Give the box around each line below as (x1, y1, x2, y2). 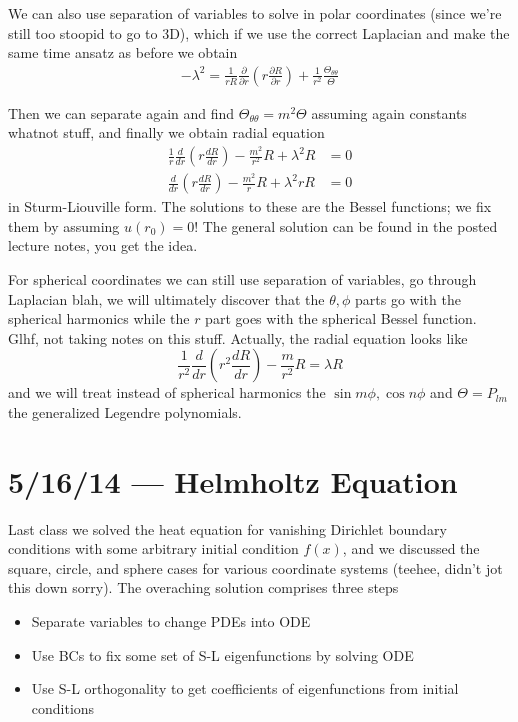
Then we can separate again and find (8, 102, 235, 123)
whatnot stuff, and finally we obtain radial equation (8, 122, 325, 143)
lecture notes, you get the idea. (8, 235, 198, 256)
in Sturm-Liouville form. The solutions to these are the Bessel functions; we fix (8, 196, 492, 217)
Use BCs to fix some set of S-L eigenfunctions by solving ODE (31, 644, 414, 665)
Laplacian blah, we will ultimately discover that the (8, 288, 325, 309)
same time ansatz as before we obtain (8, 42, 238, 63)
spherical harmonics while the (8, 308, 190, 329)
